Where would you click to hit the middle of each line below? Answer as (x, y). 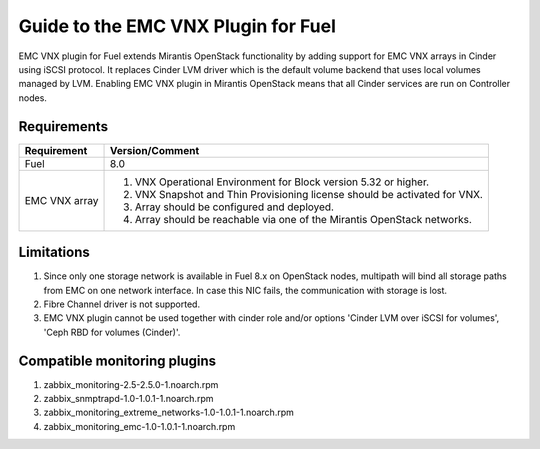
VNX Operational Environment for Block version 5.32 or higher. (282, 182)
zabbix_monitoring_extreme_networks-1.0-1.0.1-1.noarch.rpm (168, 412)
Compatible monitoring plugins (117, 360)
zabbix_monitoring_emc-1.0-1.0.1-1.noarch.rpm (139, 426)
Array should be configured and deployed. (235, 207)
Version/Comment (155, 150)
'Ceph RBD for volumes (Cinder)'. (112, 332)
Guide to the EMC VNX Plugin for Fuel (177, 26)
